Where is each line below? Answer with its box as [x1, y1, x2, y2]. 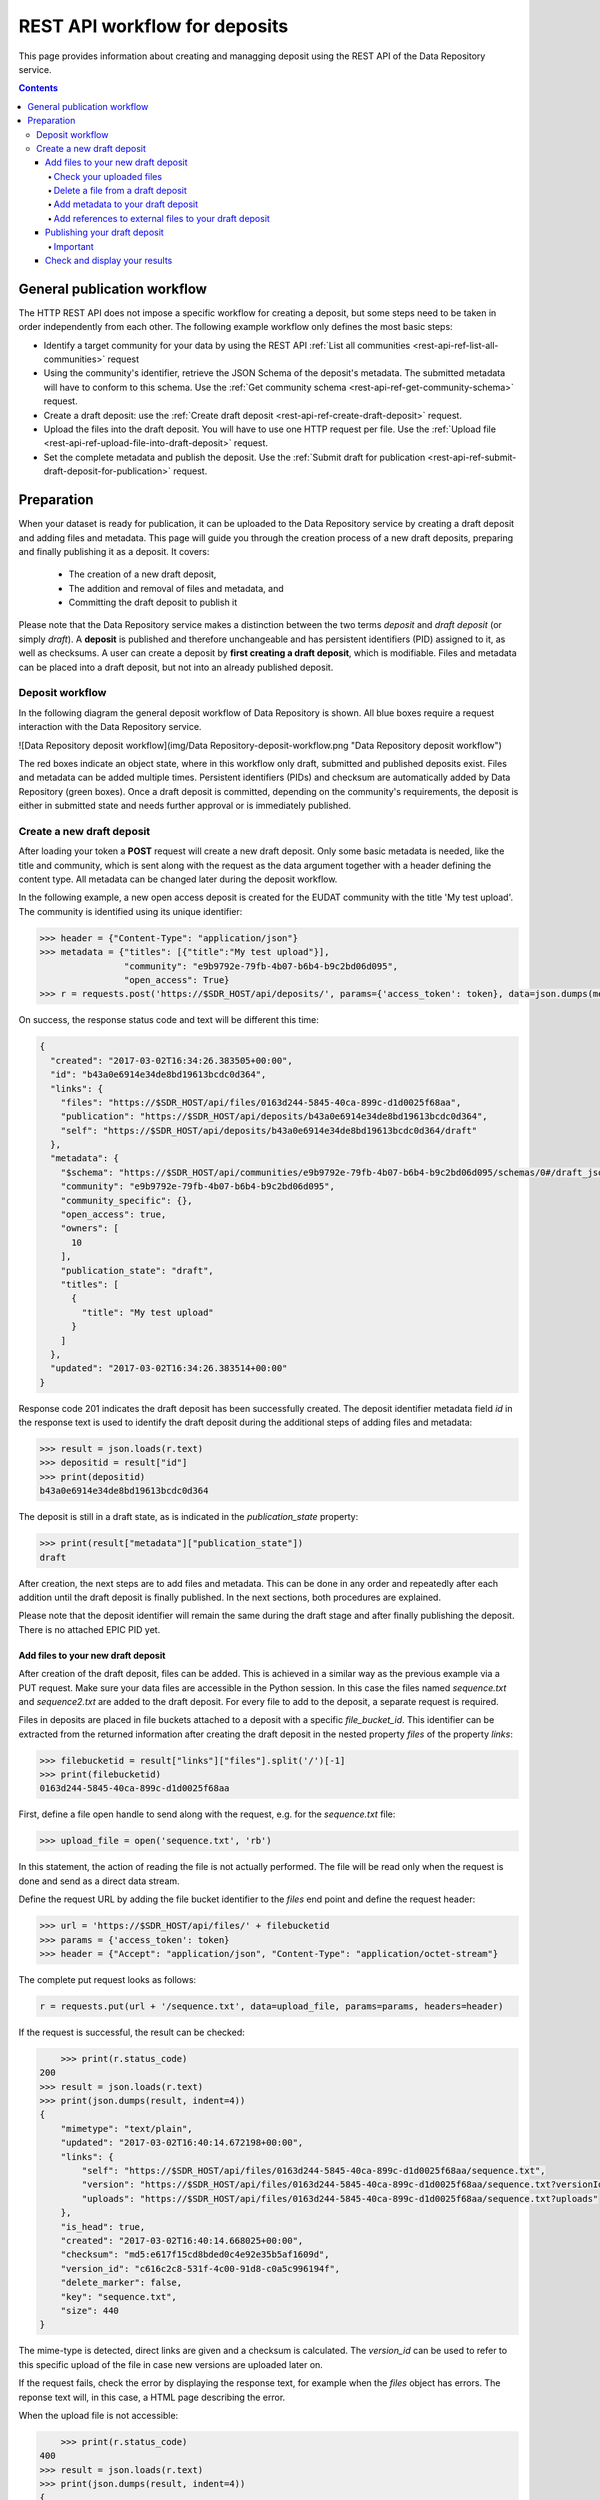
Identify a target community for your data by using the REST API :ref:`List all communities [43, 339, 411, 351]
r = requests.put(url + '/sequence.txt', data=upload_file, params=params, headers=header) [39, 2000, 504, 2012]
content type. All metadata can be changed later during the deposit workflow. [18, 873, 338, 885]
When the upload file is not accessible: [18, 2409, 179, 2421]
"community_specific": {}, [60, 1195, 194, 1206]
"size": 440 [60, 2305, 120, 2316]
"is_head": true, [60, 2221, 146, 2232]
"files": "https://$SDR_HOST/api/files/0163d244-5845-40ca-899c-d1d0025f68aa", [60, 1096, 462, 1108]
